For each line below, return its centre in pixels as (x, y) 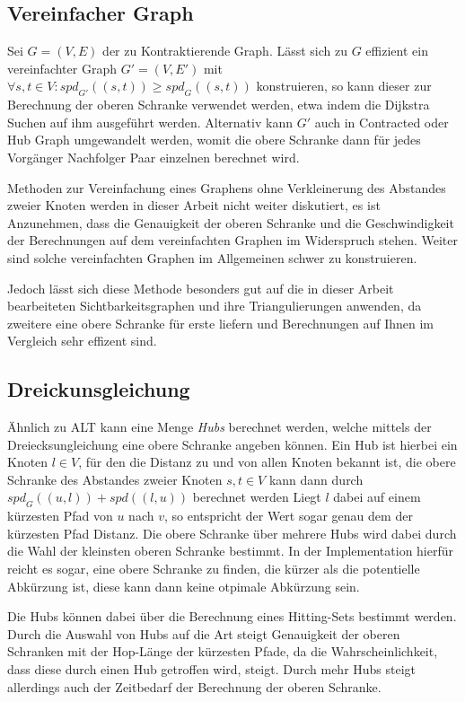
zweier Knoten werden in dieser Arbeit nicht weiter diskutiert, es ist (194, 205)
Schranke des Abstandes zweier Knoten (115, 479)
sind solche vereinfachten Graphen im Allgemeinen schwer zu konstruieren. (212, 257)
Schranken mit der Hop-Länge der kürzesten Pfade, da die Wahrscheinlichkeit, (223, 651)
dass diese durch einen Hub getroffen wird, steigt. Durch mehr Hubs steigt (212, 669)
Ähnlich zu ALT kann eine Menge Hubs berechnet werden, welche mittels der (219, 427)
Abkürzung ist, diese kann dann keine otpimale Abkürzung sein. (184, 586)
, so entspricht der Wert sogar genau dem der (288, 516)
